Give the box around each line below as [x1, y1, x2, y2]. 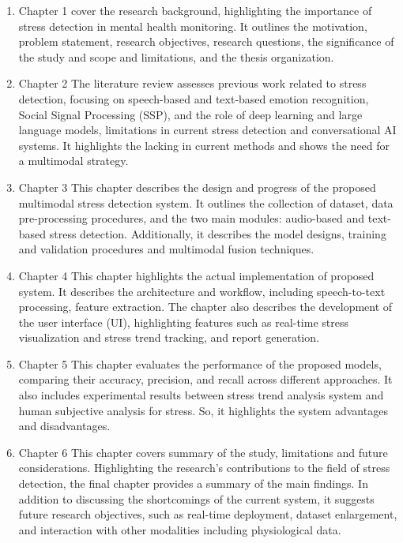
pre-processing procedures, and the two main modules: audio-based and [18, 210, 365, 227]
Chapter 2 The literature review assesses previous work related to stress [18, 75, 367, 92]
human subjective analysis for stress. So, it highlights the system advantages [18, 402, 388, 418]
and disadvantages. [18, 418, 111, 434]
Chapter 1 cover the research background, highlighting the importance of [18, 2, 372, 18]
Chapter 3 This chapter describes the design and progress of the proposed [18, 178, 376, 195]
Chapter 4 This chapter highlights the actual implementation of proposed [18, 267, 375, 283]
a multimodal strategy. [18, 152, 129, 169]
